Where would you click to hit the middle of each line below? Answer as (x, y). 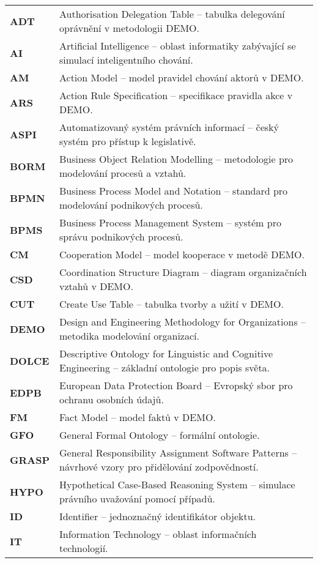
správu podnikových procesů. (121, 237)
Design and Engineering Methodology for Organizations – (183, 322)
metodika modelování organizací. (129, 336)
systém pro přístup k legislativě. (128, 141)
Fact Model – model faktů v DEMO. (137, 417)
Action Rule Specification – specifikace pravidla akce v (176, 95)
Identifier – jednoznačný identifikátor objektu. (157, 516)
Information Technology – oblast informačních (158, 534)
